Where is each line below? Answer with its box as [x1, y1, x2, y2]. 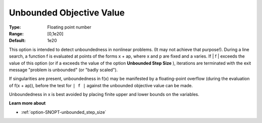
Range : [9, 31, 24, 36]
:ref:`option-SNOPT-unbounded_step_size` [21, 109, 107, 115]
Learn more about [9, 100, 46, 106]
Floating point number [47, 24, 92, 30]
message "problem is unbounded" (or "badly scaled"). [9, 67, 118, 73]
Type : [9, 24, 21, 30]
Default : [9, 38, 26, 44]
